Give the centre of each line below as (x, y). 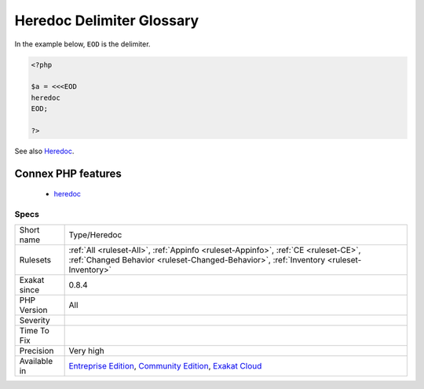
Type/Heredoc (95, 235)
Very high (87, 351)
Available (36, 361)
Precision (37, 351)
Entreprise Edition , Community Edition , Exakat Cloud (165, 366)
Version (33, 310)
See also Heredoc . (44, 151)
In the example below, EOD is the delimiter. (82, 44)
